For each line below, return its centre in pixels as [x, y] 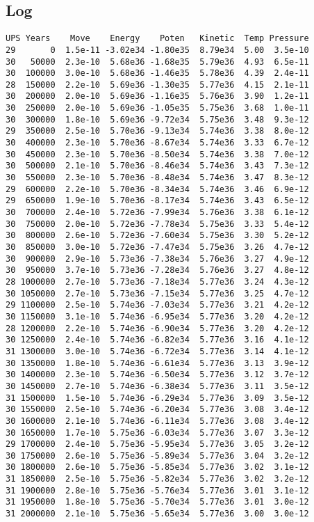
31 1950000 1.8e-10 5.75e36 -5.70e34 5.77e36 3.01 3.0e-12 [157, 502]
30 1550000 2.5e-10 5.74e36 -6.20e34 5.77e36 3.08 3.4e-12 [157, 410]
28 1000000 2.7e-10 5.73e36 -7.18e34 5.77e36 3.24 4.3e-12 [157, 282]
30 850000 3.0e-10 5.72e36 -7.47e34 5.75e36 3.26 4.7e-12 [157, 247]
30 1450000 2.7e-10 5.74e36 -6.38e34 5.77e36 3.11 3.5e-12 [157, 386]
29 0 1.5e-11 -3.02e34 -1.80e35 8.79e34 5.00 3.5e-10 [157, 50]
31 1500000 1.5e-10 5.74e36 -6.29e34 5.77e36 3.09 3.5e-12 [157, 398]
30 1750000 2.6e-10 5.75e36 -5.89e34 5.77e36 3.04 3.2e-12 [157, 456]
